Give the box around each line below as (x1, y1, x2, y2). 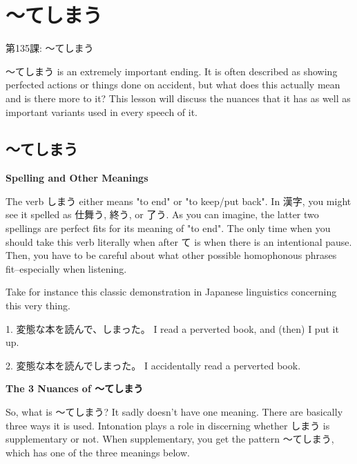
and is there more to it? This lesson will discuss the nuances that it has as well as (6, 90, 351, 105)
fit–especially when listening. (6, 261, 127, 275)
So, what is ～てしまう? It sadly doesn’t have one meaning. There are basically (6, 405, 343, 419)
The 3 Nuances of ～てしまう (6, 381, 144, 396)
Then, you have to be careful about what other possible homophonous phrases (6, 248, 337, 262)
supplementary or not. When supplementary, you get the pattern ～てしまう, (6, 432, 334, 446)
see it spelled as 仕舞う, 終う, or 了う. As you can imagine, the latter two (6, 207, 319, 222)
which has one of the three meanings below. (6, 445, 190, 459)
